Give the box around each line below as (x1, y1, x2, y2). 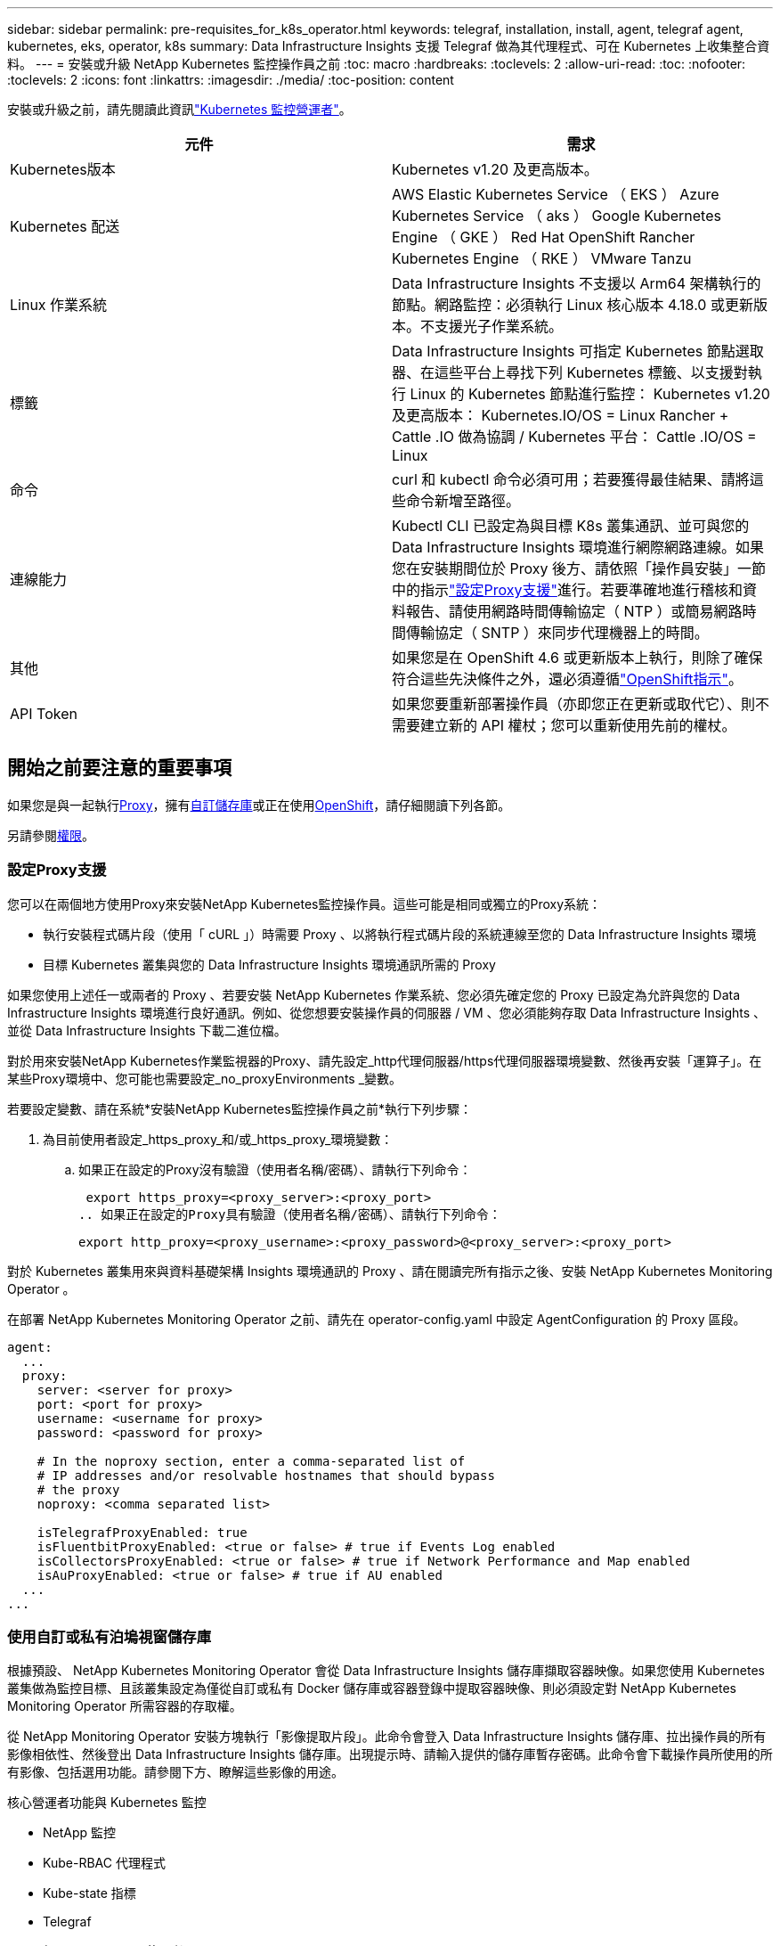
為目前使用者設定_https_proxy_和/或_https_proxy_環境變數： (43, 1131, 394, 1147)
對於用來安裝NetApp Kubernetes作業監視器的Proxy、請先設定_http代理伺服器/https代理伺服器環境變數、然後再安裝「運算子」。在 (7, 1052, 762, 1068)
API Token (10, 705, 77, 723)
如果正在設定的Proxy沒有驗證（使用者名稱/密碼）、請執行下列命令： (78, 1161, 472, 1177)
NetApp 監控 (43, 1825, 117, 1841)
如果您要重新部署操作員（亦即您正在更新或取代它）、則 (392, 695, 756, 713)
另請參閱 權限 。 (7, 827, 94, 843)
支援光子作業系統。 (435, 317, 564, 335)
